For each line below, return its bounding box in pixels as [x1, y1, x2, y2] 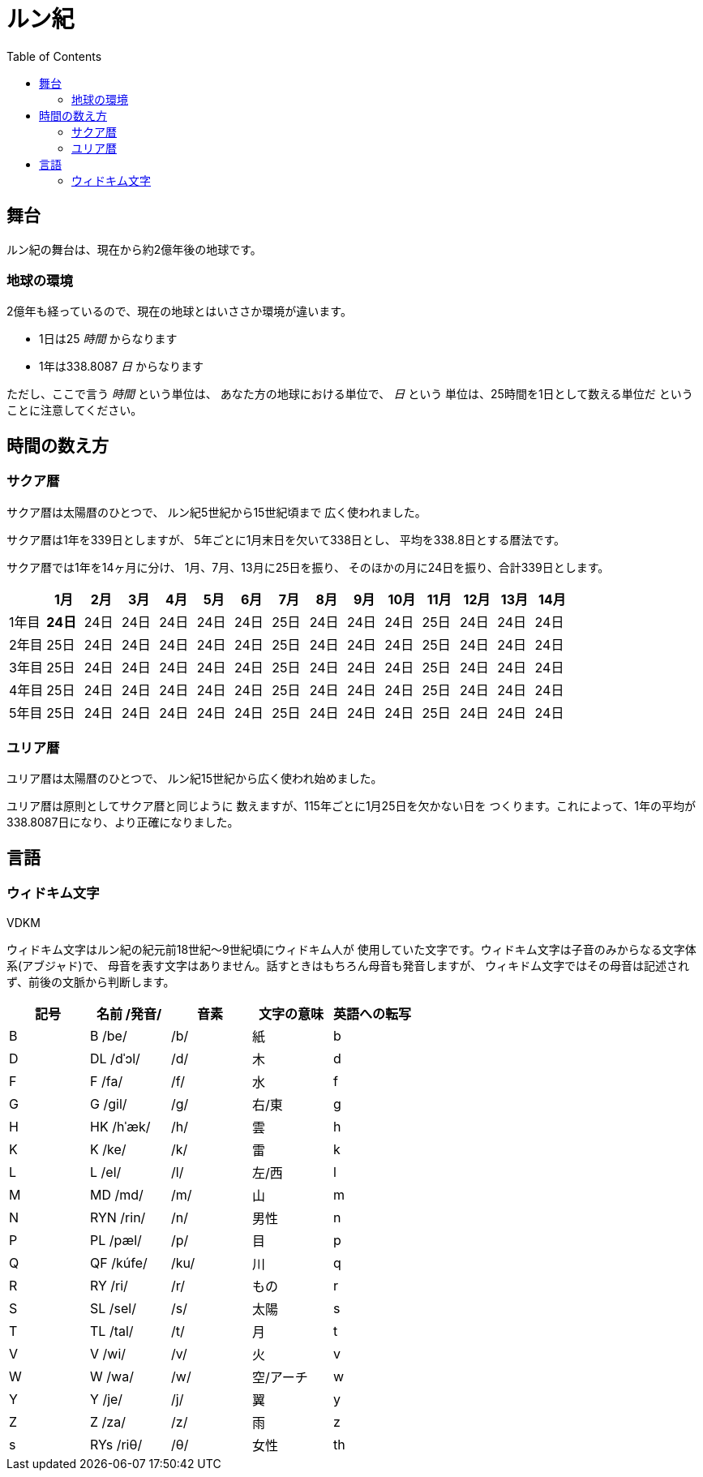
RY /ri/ [90, 1277, 128, 1294]
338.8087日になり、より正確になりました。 [6, 815, 239, 830]
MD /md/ [90, 1186, 144, 1203]
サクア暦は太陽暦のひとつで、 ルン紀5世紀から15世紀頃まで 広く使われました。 [6, 504, 427, 519]
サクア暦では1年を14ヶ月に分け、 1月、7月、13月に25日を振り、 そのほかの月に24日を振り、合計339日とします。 [6, 560, 610, 574]
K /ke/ [90, 1140, 126, 1157]
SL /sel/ [90, 1299, 137, 1316]
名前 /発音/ [96, 1005, 162, 1022]
